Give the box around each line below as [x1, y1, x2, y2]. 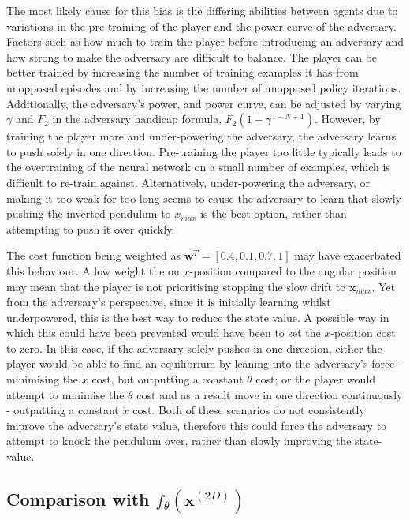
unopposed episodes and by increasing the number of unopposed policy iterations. [6, 79, 401, 95]
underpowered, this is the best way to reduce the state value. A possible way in [6, 309, 389, 325]
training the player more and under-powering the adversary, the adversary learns [6, 128, 397, 144]
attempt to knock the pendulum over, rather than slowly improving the [6, 432, 352, 449]
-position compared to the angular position [189, 262, 397, 279]
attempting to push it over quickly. [6, 220, 175, 237]
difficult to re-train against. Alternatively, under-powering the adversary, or [6, 174, 370, 190]
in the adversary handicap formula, [52, 110, 222, 127]
